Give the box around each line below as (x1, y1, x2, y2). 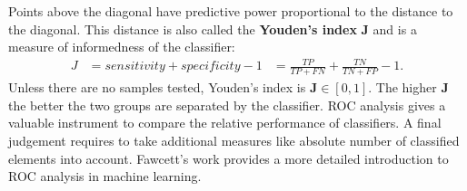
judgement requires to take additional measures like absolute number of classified (8, 130, 460, 149)
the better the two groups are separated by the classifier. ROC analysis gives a (8, 95, 446, 114)
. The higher (368, 78, 437, 97)
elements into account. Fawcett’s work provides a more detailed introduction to (8, 148, 449, 167)
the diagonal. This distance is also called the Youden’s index (8, 19, 357, 38)
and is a (373, 19, 417, 38)
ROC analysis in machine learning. (8, 167, 202, 186)
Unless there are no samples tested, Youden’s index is (8, 78, 306, 97)
